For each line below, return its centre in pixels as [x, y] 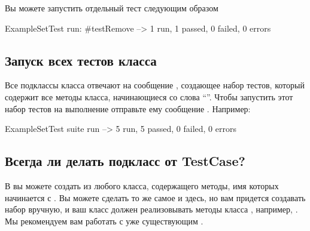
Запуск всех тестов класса [81, 60]
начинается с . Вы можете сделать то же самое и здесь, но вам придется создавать [155, 197]
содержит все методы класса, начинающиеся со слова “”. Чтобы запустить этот [149, 96]
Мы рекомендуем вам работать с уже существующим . [104, 221]
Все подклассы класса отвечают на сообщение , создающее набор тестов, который [155, 85]
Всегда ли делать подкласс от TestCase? [125, 161]
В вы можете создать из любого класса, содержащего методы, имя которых [142, 185]
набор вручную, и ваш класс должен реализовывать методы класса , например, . [151, 209]
